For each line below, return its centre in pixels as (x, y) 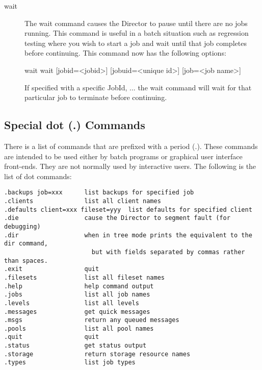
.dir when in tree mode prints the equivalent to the (128, 235)
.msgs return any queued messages (92, 320)
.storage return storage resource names (97, 354)
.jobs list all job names (77, 295)
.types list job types (70, 363)
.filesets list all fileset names (84, 277)
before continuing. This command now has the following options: (125, 53)
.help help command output (79, 286)
